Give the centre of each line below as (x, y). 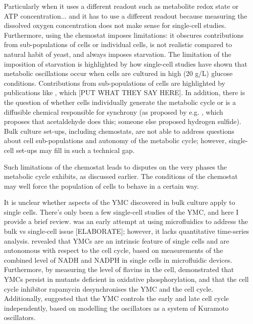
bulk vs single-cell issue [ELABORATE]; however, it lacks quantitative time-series (126, 231)
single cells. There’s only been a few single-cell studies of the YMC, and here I (121, 212)
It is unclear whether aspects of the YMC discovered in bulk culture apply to (120, 202)
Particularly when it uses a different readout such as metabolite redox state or (121, 6)
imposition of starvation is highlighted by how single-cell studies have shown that (126, 63)
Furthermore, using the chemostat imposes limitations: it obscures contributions (124, 35)
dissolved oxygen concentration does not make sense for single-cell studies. (115, 25)
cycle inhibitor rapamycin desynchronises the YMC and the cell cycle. (109, 288)
